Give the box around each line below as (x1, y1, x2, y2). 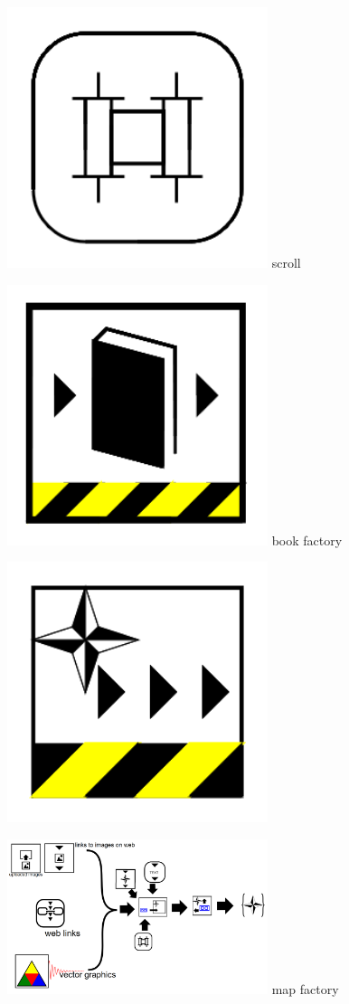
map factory (271, 979, 339, 998)
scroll (271, 253, 301, 271)
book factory (271, 530, 343, 549)
